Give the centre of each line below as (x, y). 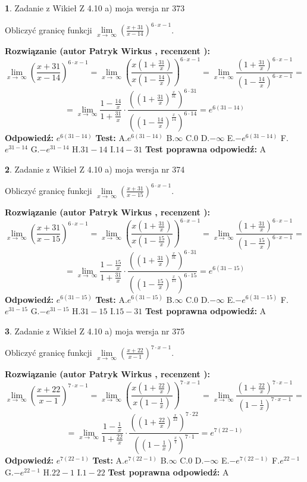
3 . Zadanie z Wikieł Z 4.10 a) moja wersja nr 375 (95, 331)
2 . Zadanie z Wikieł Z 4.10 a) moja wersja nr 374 (95, 169)
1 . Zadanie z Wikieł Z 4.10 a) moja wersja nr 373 (95, 8)
